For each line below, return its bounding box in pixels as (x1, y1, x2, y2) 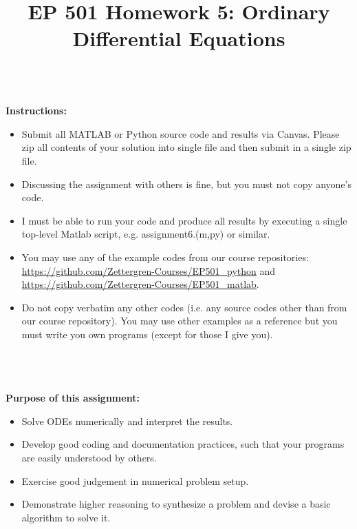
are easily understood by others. (21, 450, 157, 465)
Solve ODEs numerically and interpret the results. (21, 413, 233, 428)
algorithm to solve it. (21, 510, 111, 524)
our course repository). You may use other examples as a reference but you (21, 313, 338, 328)
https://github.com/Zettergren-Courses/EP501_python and (21, 263, 276, 278)
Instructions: (6, 103, 67, 118)
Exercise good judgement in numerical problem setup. (21, 473, 249, 488)
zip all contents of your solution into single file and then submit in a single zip (21, 140, 351, 154)
